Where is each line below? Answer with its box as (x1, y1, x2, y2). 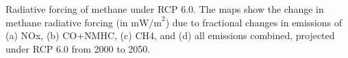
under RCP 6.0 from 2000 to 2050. (5, 41, 151, 55)
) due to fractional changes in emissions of (165, 15, 343, 29)
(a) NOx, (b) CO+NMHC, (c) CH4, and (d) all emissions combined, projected (5, 28, 335, 42)
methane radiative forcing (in (5, 15, 128, 29)
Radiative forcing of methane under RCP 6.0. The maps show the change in (5, 2, 324, 16)
